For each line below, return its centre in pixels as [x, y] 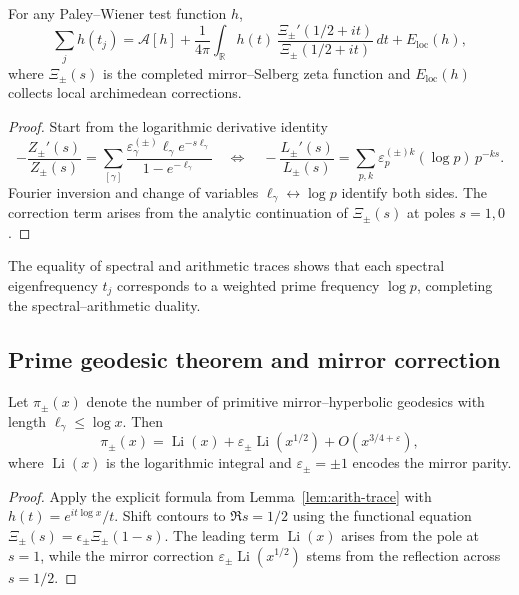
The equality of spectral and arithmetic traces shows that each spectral [226, 265]
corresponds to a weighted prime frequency [248, 284]
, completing [454, 284]
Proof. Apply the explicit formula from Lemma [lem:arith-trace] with [220, 495]
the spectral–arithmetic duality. [104, 305]
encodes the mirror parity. [432, 462]
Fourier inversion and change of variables [133, 191]
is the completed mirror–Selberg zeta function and [256, 72]
